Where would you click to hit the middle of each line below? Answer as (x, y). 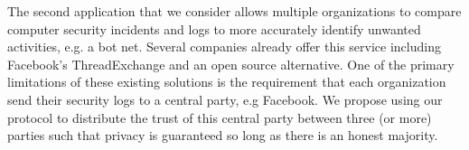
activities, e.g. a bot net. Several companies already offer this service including (224, 47)
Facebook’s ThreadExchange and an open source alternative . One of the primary (231, 64)
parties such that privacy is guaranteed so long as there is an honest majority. (223, 135)
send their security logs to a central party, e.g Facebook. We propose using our (225, 99)
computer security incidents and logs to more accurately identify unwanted (214, 28)
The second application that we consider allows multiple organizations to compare (234, 11)
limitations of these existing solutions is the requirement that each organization (227, 82)
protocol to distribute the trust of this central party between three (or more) (220, 117)
